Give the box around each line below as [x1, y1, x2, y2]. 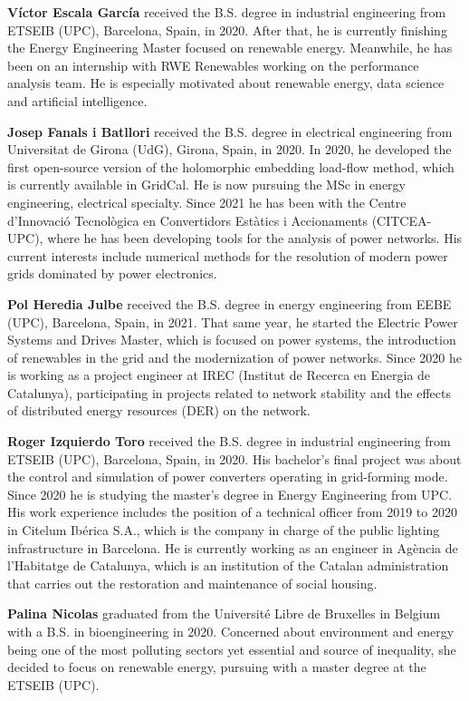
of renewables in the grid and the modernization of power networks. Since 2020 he [7, 347, 463, 366]
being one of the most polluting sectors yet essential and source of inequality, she [7, 639, 456, 658]
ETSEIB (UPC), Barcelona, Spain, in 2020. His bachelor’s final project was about [7, 449, 462, 468]
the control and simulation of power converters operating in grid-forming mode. [7, 467, 448, 486]
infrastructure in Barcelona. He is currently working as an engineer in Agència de [7, 538, 458, 557]
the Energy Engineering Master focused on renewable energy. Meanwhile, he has [7, 38, 453, 57]
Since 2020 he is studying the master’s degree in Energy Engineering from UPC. [7, 484, 453, 503]
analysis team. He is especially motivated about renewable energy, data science [7, 73, 445, 92]
